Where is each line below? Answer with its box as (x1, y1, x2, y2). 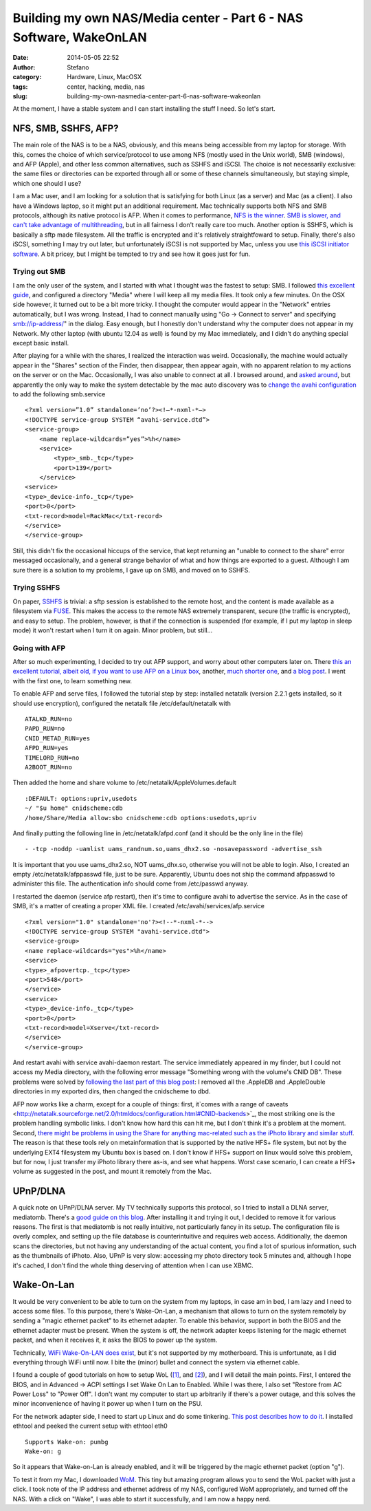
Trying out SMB (12, 267, 66, 277)
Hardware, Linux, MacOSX (67, 73, 142, 81)
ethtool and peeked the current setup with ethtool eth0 (12, 1422, 168, 1430)
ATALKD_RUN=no (25, 715, 72, 722)
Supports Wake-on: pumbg (25, 1438, 109, 1446)
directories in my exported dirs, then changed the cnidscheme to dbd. (12, 1087, 211, 1095)
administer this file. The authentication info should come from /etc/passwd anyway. (12, 879, 249, 888)
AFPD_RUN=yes (25, 744, 69, 752)
